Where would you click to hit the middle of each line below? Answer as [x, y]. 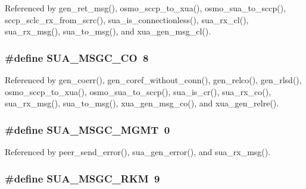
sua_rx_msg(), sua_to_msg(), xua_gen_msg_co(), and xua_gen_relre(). [142, 103]
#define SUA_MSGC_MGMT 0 [88, 129]
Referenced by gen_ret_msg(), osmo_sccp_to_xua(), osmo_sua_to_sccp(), [146, 8]
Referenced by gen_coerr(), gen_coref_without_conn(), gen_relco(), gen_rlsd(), [153, 80]
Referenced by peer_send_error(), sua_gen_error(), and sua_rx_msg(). [138, 152]
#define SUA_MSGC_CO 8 [77, 57]
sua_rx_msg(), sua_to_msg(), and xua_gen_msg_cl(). [108, 31]
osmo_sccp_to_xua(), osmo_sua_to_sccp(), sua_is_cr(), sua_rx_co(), [138, 91]
